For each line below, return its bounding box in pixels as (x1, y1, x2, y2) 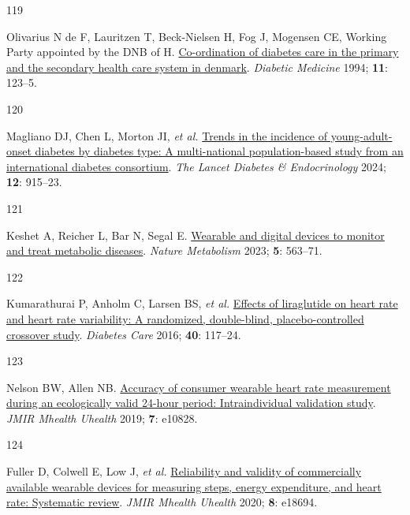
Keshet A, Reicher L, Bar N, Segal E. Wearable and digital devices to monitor (6, 226, 385, 243)
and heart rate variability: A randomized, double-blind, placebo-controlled (6, 310, 364, 327)
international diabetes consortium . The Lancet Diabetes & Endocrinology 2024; (6, 158, 386, 174)
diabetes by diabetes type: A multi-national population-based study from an (35, 143, 404, 159)
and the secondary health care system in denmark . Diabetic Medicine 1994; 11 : (6, 58, 389, 75)
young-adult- (330, 127, 393, 144)
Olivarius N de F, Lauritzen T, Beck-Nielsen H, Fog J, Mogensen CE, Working (6, 28, 387, 44)
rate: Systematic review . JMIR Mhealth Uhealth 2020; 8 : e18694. (6, 494, 318, 510)
